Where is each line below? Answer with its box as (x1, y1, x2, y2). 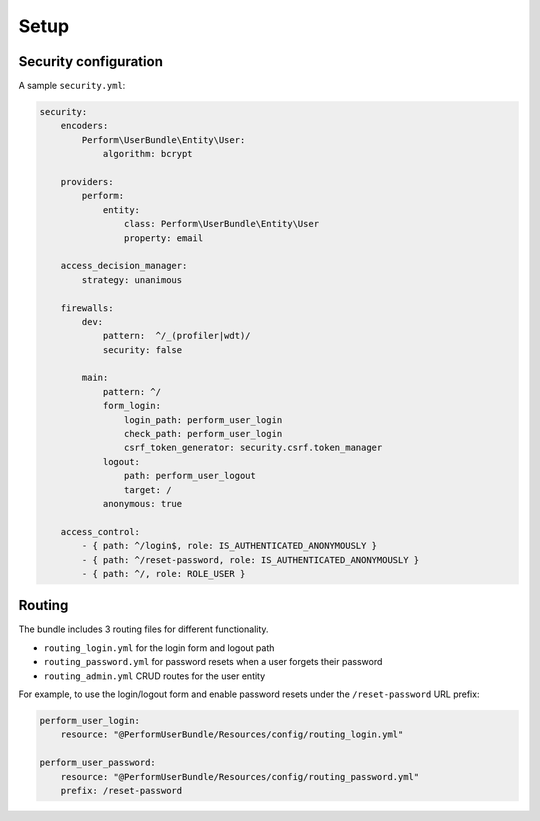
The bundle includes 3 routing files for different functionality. (18, 623, 269, 635)
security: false (102, 344, 183, 355)
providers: (60, 176, 114, 187)
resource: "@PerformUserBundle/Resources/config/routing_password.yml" (60, 771, 420, 782)
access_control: (60, 526, 140, 537)
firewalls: (60, 302, 114, 314)
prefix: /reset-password (60, 785, 183, 796)
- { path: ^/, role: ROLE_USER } (81, 568, 246, 579)
